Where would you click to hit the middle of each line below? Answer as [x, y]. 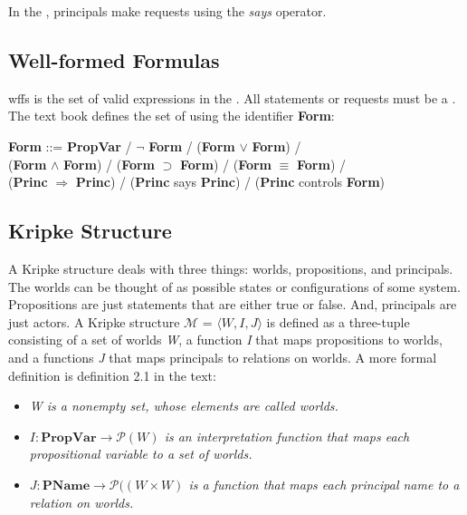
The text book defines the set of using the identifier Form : [172, 116]
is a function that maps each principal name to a [324, 484]
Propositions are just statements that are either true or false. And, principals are [233, 304]
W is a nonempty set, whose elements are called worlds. [184, 406]
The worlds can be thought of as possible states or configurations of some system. [234, 286]
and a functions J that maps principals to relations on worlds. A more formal [223, 357]
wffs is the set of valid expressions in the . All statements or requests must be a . [232, 97]
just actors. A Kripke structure [94, 321]
